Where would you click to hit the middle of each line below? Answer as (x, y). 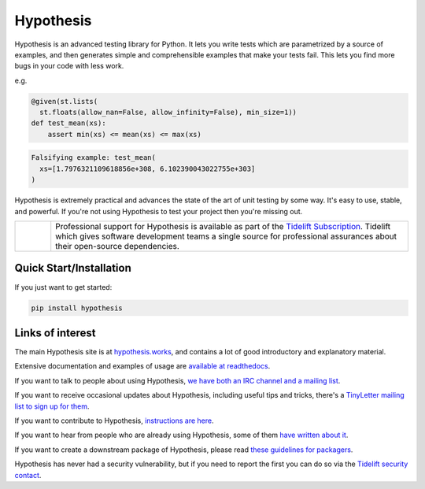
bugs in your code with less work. (69, 66)
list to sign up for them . (52, 406)
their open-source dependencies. (118, 246)
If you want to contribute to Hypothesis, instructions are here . (114, 420)
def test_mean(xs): (68, 123)
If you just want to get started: (63, 287)
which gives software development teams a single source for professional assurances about (226, 236)
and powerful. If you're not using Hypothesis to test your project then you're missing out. (159, 211)
